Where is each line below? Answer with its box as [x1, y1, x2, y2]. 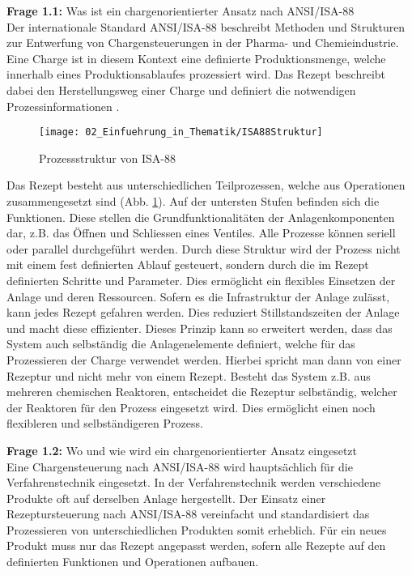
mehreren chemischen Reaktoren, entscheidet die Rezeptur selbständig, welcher [6, 383, 397, 400]
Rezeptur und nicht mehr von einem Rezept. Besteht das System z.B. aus [6, 367, 371, 384]
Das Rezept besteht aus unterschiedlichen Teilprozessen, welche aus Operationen [6, 177, 406, 194]
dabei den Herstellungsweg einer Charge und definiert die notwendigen [6, 81, 356, 98]
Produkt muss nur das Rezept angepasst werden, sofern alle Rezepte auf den [6, 537, 386, 554]
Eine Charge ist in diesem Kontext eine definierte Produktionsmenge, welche [6, 49, 386, 66]
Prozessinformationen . [6, 97, 120, 114]
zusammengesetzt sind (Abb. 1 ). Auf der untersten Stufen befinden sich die [6, 193, 380, 209]
